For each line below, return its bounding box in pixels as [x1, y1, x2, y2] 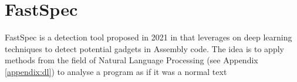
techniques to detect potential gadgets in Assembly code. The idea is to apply [5, 42, 284, 54]
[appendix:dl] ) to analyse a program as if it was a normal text [5, 65, 227, 77]
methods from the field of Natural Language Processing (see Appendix [5, 54, 258, 66]
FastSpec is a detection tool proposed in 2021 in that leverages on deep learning [5, 31, 292, 43]
